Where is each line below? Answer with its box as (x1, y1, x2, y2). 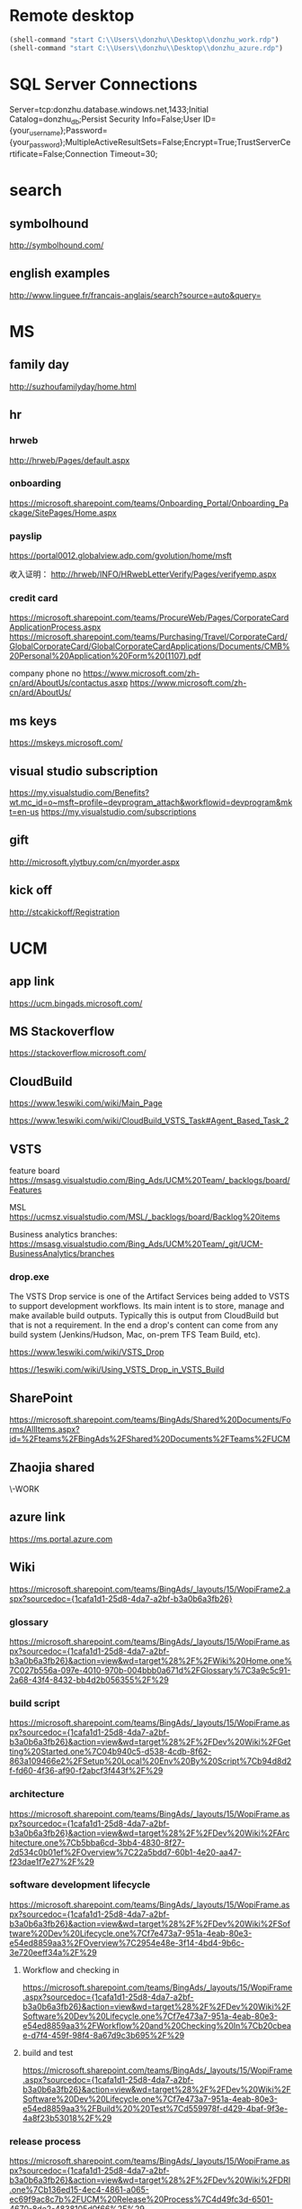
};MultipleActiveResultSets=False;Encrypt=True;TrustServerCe (59, 137, 291, 148)
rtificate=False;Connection (9, 149, 108, 160)
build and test (22, 2047, 74, 2058)
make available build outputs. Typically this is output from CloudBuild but (9, 1310, 280, 1321)
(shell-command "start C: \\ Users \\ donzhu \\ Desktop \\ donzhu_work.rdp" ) (9, 35, 280, 44)
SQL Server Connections (9, 74, 198, 95)
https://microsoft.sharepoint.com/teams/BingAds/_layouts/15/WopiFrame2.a (9, 1584, 291, 1594)
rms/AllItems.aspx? (9, 1424, 80, 1435)
